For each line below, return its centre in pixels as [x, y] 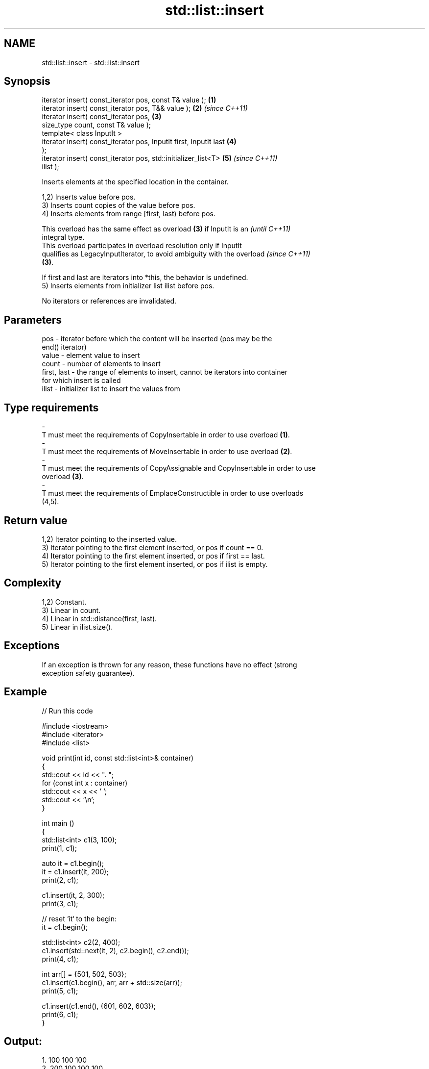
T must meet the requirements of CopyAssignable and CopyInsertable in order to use [179, 468]
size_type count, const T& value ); [96, 125]
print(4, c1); [60, 959]
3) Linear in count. [71, 610]
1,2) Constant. [64, 602]
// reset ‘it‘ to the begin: [79, 918]
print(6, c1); [60, 1014]
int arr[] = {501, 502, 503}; [84, 974]
